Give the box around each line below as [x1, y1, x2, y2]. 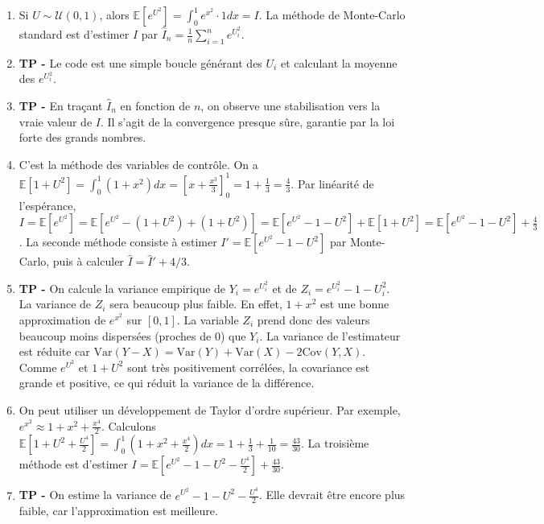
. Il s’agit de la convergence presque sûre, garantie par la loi [100, 113, 395, 130]
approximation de [19, 312, 106, 328]
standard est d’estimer [19, 26, 130, 42]
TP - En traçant [19, 97, 103, 113]
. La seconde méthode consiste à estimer [19, 233, 217, 250]
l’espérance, [19, 196, 76, 213]
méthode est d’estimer [19, 456, 128, 472]
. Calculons [101, 417, 156, 434]
